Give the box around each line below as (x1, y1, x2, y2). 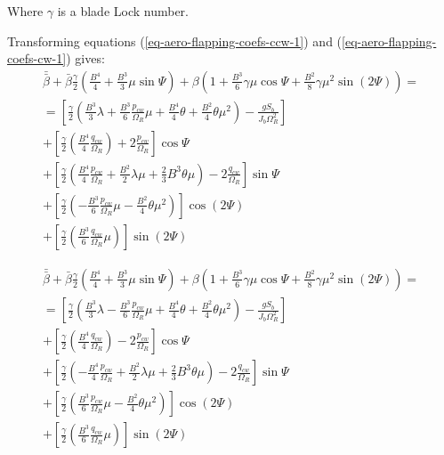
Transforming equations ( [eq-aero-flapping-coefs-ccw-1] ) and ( (7, 31, 343, 50)
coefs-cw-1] (7, 49, 67, 68)
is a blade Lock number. (57, 2, 190, 20)
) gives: (66, 49, 105, 68)
